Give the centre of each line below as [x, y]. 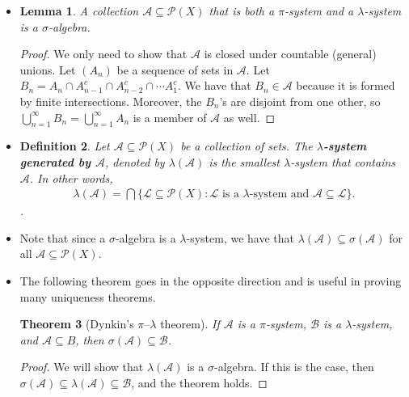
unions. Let [48, 69]
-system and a [319, 11]
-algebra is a [145, 237]
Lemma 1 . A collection [79, 11]
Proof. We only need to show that [103, 54]
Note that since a [63, 237]
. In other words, [71, 177]
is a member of [170, 117]
